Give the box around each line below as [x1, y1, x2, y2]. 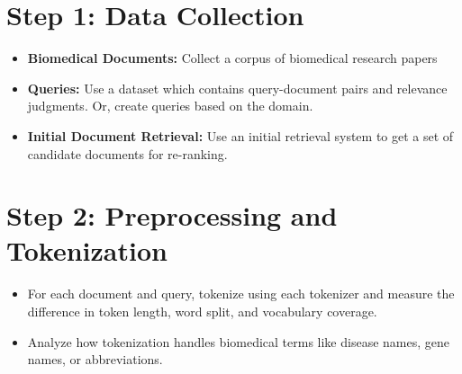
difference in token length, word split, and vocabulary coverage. [27, 302, 377, 320]
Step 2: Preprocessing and [6, 197, 338, 234]
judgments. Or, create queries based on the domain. [27, 96, 313, 115]
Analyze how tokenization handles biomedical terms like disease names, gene [27, 332, 449, 351]
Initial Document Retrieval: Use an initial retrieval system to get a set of [27, 126, 454, 145]
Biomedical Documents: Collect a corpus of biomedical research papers [27, 49, 438, 67]
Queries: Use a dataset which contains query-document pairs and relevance [27, 78, 448, 97]
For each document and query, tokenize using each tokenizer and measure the [27, 284, 455, 303]
